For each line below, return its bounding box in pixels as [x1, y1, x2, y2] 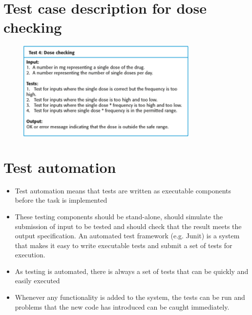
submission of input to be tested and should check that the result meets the [15, 221, 242, 231]
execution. [15, 250, 45, 260]
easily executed [15, 275, 60, 286]
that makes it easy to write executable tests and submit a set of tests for [15, 240, 232, 250]
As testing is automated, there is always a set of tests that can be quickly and [15, 266, 249, 276]
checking [3, 17, 62, 37]
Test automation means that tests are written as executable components [15, 185, 231, 195]
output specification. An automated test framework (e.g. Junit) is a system [15, 231, 240, 241]
